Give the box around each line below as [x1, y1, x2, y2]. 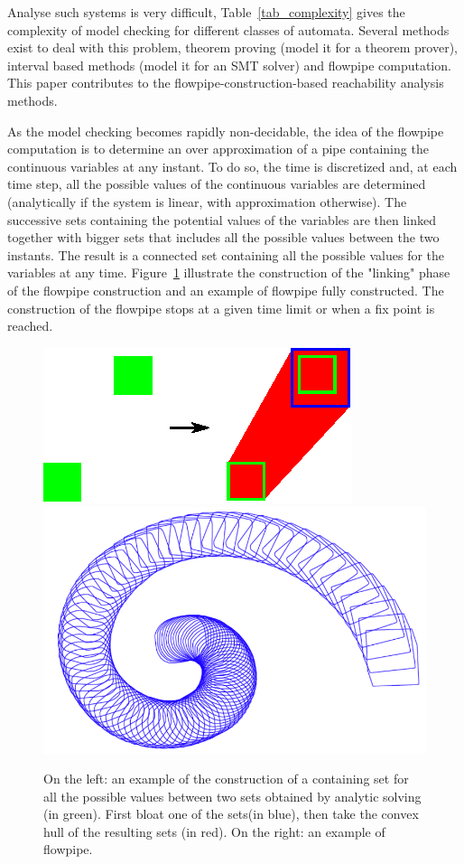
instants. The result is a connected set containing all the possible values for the [7, 245, 445, 264]
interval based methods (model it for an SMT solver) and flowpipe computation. [7, 55, 451, 74]
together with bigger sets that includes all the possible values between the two [7, 228, 440, 247]
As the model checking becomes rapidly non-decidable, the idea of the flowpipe [7, 121, 444, 140]
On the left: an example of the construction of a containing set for [43, 769, 409, 788]
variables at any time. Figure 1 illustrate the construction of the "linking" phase [7, 263, 450, 282]
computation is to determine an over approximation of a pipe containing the [7, 139, 429, 158]
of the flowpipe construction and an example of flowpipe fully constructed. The [7, 280, 444, 299]
